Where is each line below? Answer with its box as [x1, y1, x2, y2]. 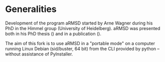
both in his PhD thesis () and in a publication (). [5, 30, 101, 36]
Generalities [5, 3, 57, 15]
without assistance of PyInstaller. [5, 51, 73, 57]
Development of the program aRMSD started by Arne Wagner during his [5, 20, 153, 26]
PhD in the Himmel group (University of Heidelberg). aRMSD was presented [5, 25, 161, 31]
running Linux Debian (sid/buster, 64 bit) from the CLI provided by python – [5, 45, 160, 51]
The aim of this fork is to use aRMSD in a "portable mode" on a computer [5, 40, 156, 46]
